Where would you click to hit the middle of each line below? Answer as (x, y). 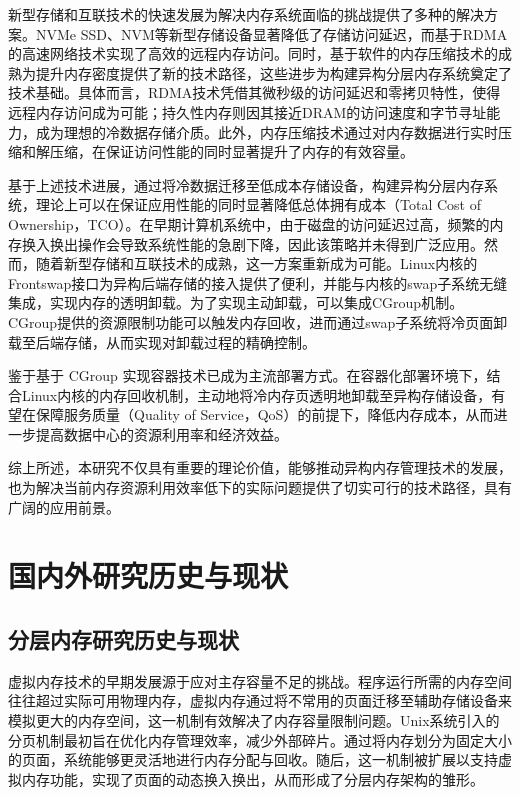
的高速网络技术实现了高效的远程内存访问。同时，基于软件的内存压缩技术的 (253, 53)
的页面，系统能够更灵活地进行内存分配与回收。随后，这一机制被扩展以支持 (253, 759)
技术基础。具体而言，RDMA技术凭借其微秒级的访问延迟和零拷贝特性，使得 (254, 92)
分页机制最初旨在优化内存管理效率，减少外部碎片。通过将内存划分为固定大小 (260, 739)
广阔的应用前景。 (64, 506)
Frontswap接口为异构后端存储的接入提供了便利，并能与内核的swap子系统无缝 (258, 282)
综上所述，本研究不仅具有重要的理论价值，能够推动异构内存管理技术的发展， (260, 467)
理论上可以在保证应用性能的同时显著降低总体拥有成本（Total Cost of (258, 204)
